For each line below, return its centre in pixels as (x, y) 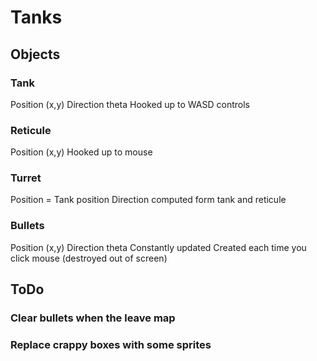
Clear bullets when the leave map (93, 318)
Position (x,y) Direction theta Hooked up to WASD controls (130, 104)
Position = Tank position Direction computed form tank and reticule (148, 200)
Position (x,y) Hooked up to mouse (81, 152)
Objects (35, 54)
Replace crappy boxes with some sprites (111, 344)
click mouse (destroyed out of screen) (89, 258)
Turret (26, 178)
